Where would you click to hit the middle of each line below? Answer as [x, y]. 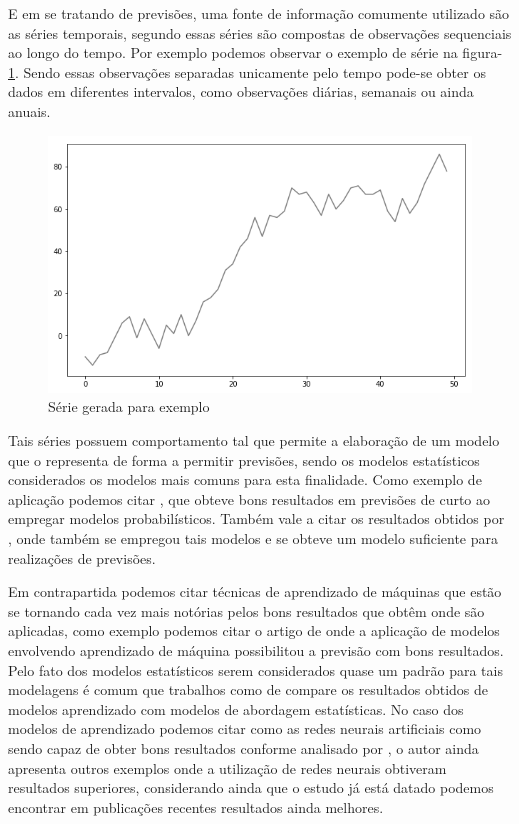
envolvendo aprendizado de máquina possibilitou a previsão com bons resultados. [256, 649]
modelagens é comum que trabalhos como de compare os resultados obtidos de [248, 689]
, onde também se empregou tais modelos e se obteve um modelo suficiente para [253, 537]
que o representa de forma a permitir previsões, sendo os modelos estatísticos [244, 459]
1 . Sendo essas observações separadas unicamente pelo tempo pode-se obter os [247, 71]
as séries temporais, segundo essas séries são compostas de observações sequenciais [260, 32]
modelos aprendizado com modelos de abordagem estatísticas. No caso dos [236, 708]
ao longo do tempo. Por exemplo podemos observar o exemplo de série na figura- [255, 52]
